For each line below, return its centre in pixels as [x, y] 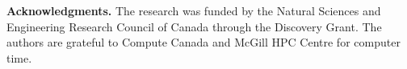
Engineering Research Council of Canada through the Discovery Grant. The [194, 26]
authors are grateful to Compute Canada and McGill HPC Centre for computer [203, 42]
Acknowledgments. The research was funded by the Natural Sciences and [194, 10]
